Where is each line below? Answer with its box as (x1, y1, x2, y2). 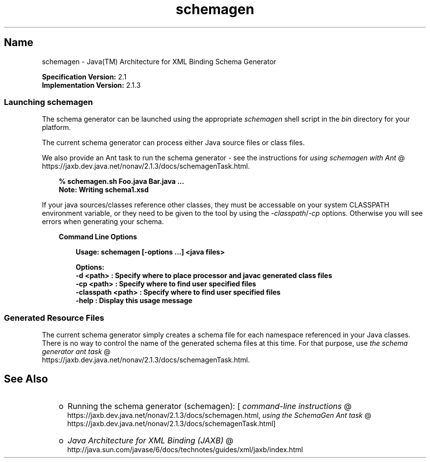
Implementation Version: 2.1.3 (42, 80, 141, 89)
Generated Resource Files (4, 312, 105, 323)
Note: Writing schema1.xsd (58, 185, 149, 194)
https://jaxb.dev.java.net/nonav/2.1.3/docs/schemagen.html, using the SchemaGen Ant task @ (67, 411, 372, 419)
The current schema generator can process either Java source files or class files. (42, 138, 305, 147)
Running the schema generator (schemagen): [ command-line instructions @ (67, 401, 352, 411)
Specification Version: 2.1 (42, 72, 127, 81)
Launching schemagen (4, 97, 93, 107)
